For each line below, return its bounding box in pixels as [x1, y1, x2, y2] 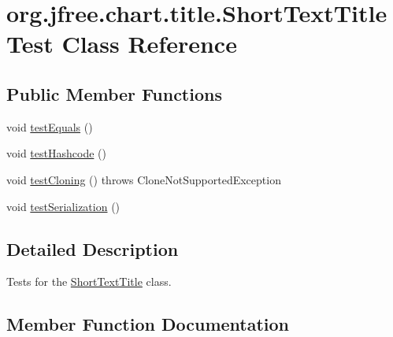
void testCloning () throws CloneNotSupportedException [6, 171, 281, 187]
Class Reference [61, 28, 237, 60]
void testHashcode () [6, 145, 106, 161]
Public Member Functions [6, 81, 222, 106]
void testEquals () [6, 118, 93, 135]
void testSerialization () [6, 198, 120, 214]
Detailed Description [6, 236, 179, 261]
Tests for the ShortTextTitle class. [6, 273, 172, 290]
